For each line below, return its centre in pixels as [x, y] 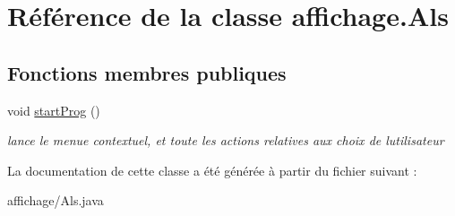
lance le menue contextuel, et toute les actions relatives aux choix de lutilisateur [226, 140]
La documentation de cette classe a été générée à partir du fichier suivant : [212, 170]
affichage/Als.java [56, 200]
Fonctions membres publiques [147, 72]
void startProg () [54, 110]
